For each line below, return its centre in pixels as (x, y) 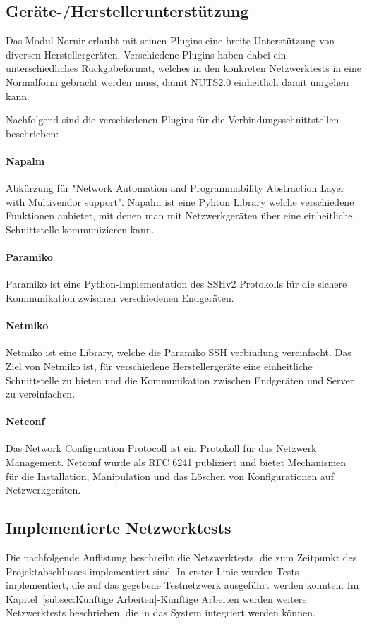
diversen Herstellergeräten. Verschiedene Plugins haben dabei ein (146, 54)
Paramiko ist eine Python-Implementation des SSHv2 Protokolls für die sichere (176, 284)
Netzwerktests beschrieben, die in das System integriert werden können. (161, 612)
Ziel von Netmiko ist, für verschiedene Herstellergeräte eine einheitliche (159, 366)
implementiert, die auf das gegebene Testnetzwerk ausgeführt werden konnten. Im (182, 585)
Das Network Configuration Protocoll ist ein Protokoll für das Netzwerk (161, 448)
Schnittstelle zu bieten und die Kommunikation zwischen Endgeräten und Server (180, 380)
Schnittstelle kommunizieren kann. (80, 229)
